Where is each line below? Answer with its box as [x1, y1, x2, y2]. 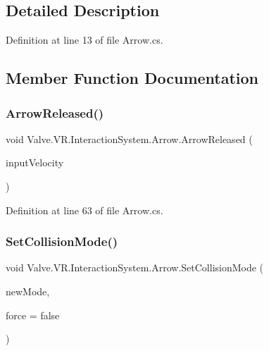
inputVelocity [6, 155, 64, 170]
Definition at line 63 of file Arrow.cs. [6, 202, 163, 217]
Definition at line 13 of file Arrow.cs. [6, 32, 163, 47]
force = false [6, 307, 60, 322]
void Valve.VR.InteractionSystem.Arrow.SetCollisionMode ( [6, 260, 264, 275]
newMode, [6, 283, 50, 298]
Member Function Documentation [6, 67, 259, 89]
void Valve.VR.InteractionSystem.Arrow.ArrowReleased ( [6, 131, 253, 146]
